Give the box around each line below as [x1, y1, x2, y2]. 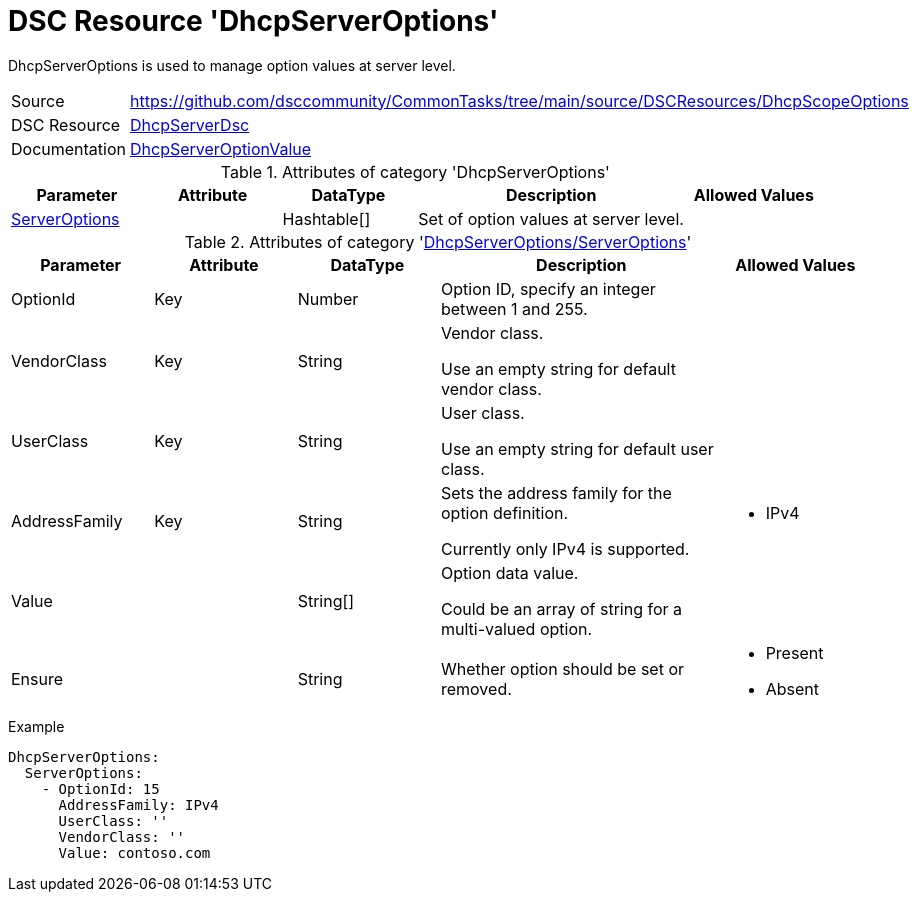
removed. [440, 678, 512, 699]
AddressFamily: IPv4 [58, 796, 219, 813]
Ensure [11, 668, 64, 689]
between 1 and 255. [440, 298, 588, 319]
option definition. [440, 502, 569, 523]
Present [765, 642, 824, 663]
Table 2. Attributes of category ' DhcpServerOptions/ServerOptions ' [184, 231, 692, 252]
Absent [765, 678, 819, 699]
